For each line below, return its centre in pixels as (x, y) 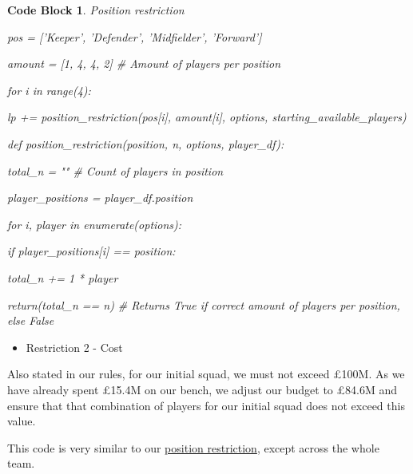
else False (31, 320)
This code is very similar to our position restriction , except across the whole (193, 447)
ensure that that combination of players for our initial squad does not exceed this (206, 405)
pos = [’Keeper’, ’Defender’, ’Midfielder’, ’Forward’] (135, 36)
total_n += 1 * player (63, 277)
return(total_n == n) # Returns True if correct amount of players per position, (204, 304)
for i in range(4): (49, 90)
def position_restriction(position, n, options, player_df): (146, 143)
